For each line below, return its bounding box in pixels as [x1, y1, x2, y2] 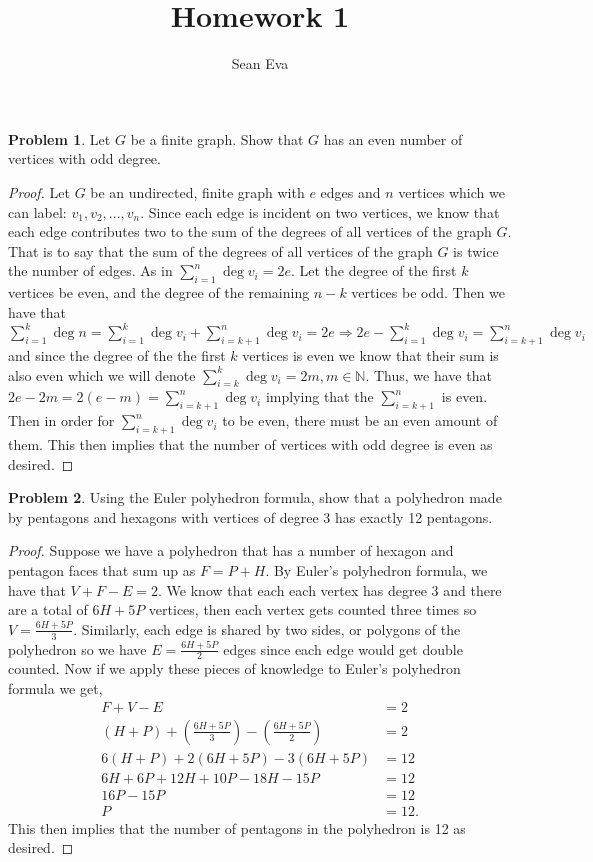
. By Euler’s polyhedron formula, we [265, 560, 488, 581]
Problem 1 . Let [8, 128, 111, 149]
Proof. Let [8, 181, 70, 202]
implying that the [265, 386, 374, 407]
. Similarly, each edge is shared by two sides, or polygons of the [73, 618, 461, 639]
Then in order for [8, 410, 115, 431]
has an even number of [323, 128, 463, 149]
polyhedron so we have [8, 638, 147, 659]
